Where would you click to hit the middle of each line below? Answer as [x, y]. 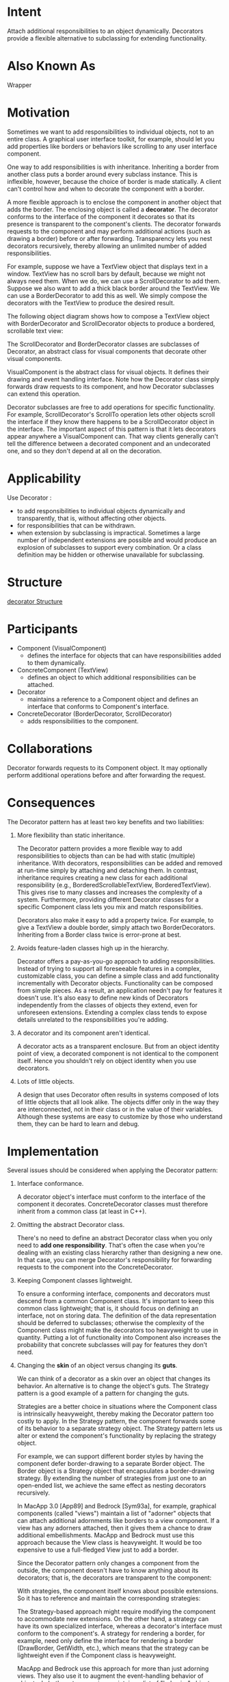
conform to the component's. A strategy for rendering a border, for [111, 1633]
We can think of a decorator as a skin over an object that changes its [113, 1379]
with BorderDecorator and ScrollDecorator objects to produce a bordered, [111, 323]
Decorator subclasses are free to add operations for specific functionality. [111, 407]
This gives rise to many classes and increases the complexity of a [110, 892]
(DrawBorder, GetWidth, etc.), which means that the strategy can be [113, 1648]
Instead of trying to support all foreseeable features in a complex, [109, 968]
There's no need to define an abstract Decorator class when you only [115, 1238]
